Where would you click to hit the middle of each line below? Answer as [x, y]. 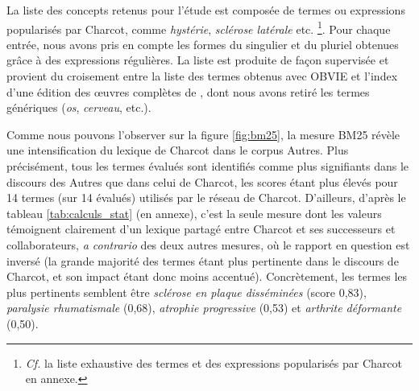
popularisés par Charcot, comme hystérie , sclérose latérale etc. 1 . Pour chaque [199, 27]
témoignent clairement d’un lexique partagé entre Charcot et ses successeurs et [201, 229]
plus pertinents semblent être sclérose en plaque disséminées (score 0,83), [187, 292]
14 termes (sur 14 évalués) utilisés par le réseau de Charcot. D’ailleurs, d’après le [206, 198]
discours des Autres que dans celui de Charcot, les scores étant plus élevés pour [202, 181]
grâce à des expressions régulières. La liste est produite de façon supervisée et [198, 60]
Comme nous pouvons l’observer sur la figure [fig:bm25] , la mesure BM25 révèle [203, 134]
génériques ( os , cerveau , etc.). [79, 107]
